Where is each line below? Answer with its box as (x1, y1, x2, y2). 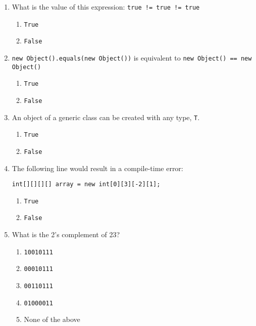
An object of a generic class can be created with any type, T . (12, 112, 200, 122)
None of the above (24, 314, 80, 324)
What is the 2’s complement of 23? (12, 229, 120, 240)
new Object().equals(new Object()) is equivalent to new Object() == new (12, 52, 252, 63)
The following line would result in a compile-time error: (12, 162, 183, 173)
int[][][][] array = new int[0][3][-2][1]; (12, 181, 161, 188)
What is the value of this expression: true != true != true (12, 2, 200, 12)
